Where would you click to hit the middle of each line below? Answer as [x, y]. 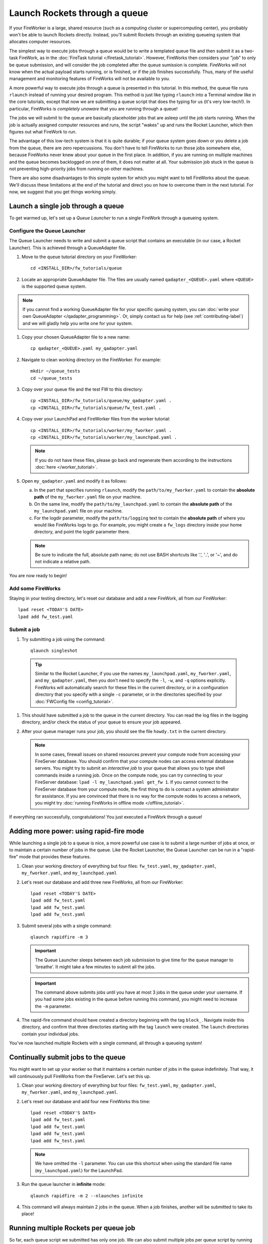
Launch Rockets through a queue [79, 13]
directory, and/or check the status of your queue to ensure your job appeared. [101, 722]
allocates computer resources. [40, 42]
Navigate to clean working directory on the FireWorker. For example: [91, 360]
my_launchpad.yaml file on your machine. [78, 511]
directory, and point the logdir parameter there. [82, 532]
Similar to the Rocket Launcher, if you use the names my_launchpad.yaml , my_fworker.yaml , [133, 674]
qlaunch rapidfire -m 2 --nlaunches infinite [87, 1196]
